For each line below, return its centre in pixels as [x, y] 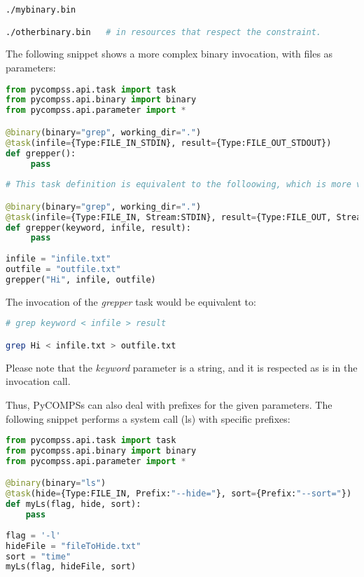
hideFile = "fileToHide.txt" [73, 546]
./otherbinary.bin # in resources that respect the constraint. [164, 32]
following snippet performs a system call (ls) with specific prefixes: [148, 418]
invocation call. [38, 381]
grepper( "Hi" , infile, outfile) [81, 279]
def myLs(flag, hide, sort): [73, 504]
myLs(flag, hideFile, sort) [71, 567]
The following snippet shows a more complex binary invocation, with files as [169, 54]
